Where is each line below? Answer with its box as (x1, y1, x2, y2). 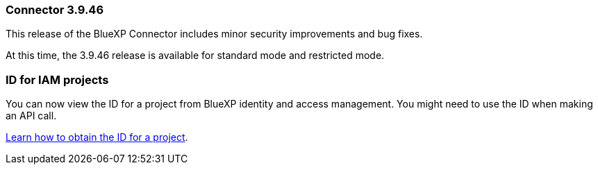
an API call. (6, 110, 57, 122)
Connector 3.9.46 (6, 3, 104, 17)
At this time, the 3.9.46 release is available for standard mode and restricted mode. (6, 49, 385, 62)
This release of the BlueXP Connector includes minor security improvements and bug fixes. (6, 28, 423, 40)
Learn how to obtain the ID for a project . (6, 131, 188, 144)
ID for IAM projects (6, 72, 109, 87)
